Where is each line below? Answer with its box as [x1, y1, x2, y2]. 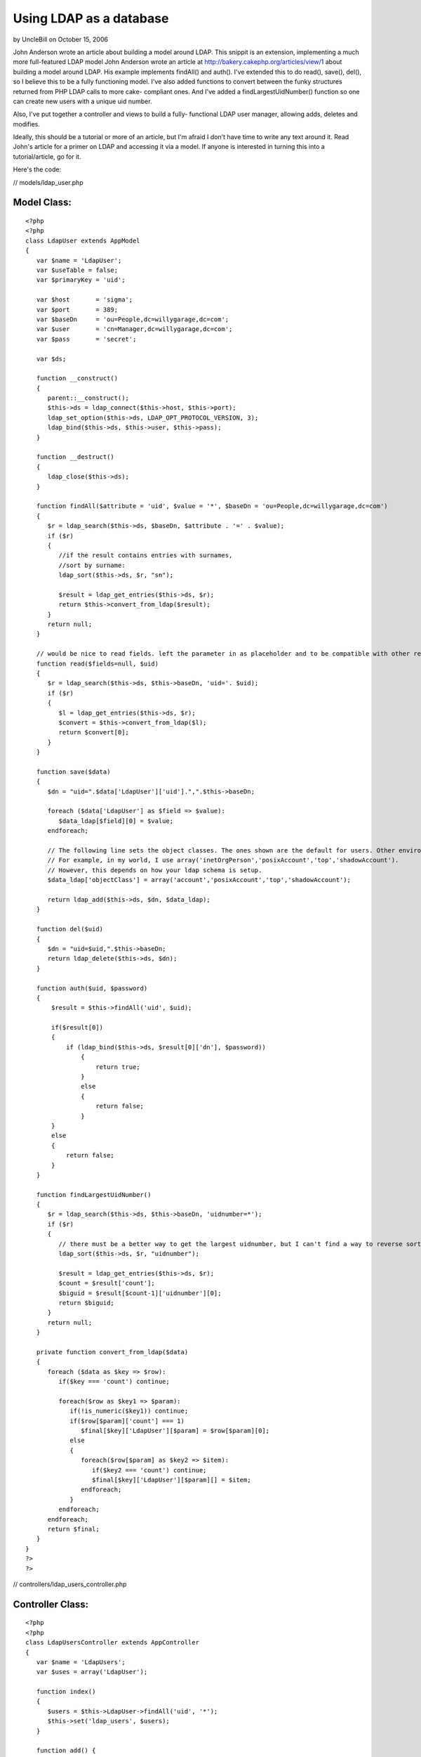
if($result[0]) [51, 1023, 104, 1032]
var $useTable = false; [36, 266, 119, 274]
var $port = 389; [36, 306, 119, 313]
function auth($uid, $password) [36, 984, 148, 992]
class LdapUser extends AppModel [25, 236, 140, 245]
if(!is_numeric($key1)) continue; [69, 1407, 189, 1415]
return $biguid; [58, 1299, 115, 1307]
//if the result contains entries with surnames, [58, 552, 233, 559]
